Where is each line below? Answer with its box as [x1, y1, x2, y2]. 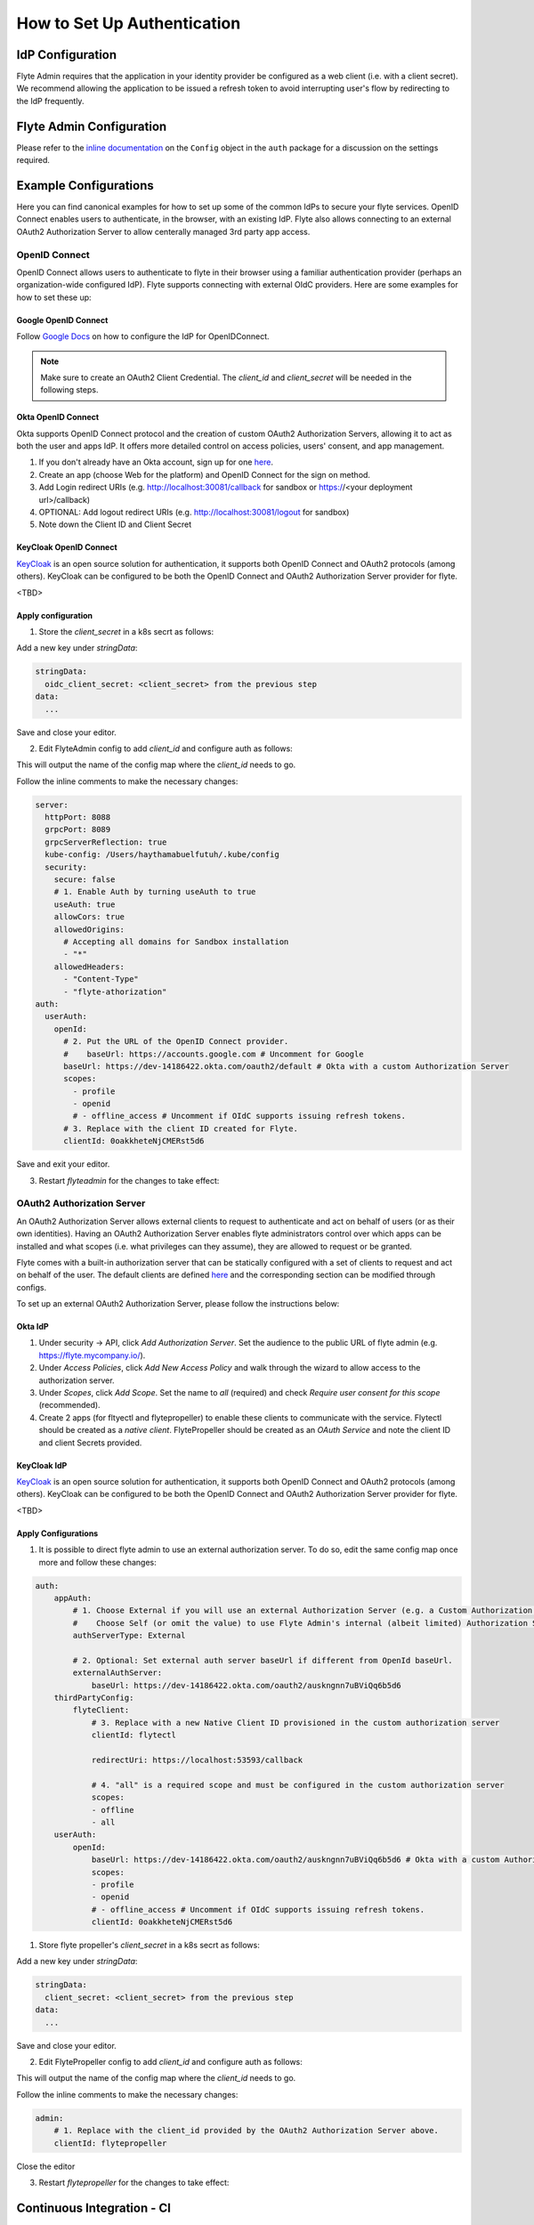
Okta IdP [16, 1322, 49, 1332]
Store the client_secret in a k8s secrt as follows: [38, 627, 214, 636]
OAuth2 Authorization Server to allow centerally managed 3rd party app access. [16, 226, 311, 237]
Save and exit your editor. [16, 1159, 110, 1169]
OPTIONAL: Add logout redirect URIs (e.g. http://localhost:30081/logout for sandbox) [38, 507, 350, 518]
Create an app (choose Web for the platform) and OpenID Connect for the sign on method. [38, 469, 371, 480]
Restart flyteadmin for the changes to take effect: [38, 1175, 220, 1185]
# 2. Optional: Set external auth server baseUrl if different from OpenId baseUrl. [72, 1655, 453, 1665]
